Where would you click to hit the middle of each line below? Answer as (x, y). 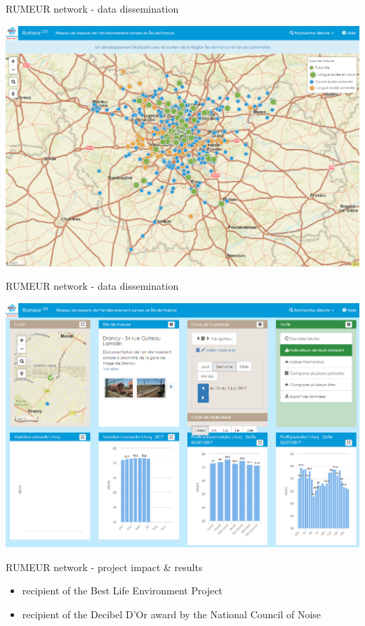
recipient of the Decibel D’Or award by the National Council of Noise (172, 614)
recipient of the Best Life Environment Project (122, 590)
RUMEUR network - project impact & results (104, 567)
